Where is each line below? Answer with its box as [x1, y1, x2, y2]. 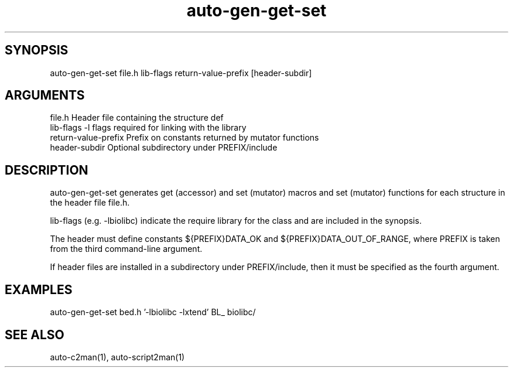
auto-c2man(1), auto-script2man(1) [50, 351, 185, 362]
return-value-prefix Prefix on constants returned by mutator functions [50, 132, 319, 143]
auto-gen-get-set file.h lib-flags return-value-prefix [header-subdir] [50, 67, 312, 78]
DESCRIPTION [5, 162, 88, 178]
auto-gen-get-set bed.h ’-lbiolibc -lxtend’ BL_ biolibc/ [50, 307, 256, 318]
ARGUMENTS [5, 88, 85, 103]
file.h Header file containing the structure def [50, 112, 224, 123]
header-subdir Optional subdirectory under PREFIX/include [50, 142, 278, 153]
